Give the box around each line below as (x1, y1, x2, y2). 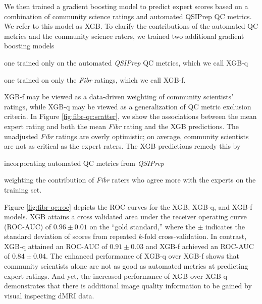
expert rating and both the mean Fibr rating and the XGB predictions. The (4, 120, 239, 131)
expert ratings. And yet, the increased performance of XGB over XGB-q (4, 270, 227, 281)
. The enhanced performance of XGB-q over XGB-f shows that (45, 251, 239, 261)
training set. (4, 184, 42, 195)
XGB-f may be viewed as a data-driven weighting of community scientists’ (4, 91, 234, 102)
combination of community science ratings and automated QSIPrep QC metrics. (4, 11, 252, 21)
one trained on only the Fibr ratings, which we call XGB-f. (4, 74, 186, 85)
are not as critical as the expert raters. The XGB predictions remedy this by (4, 141, 241, 151)
